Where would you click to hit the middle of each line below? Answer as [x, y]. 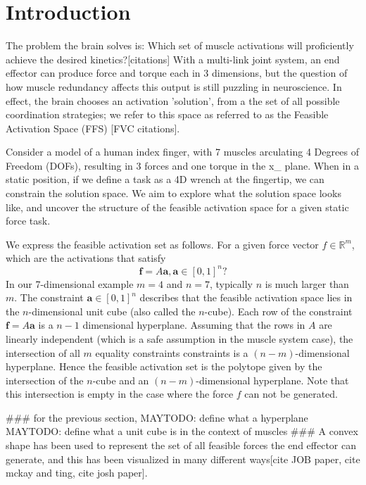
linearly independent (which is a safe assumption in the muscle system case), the [179, 338]
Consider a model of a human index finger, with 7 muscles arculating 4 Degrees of [182, 152]
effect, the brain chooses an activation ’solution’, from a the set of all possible [173, 100]
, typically [231, 283]
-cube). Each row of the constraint [278, 311]
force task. [28, 221]
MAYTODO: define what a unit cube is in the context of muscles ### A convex [182, 431]
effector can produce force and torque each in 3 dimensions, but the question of [177, 73]
